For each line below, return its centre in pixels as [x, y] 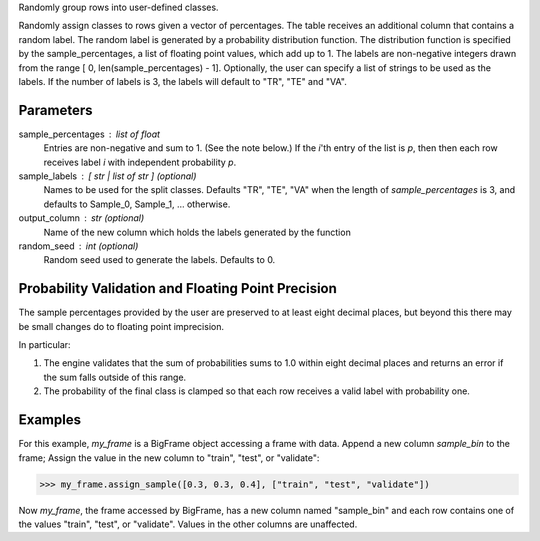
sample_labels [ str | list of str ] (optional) [107, 176]
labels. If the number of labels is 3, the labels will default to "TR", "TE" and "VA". [182, 81]
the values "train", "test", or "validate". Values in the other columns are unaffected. [188, 524]
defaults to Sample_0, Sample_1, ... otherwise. [137, 204]
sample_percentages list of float [89, 134]
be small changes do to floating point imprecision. [121, 326]
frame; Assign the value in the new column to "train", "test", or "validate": [169, 457]
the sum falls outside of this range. [115, 377]
